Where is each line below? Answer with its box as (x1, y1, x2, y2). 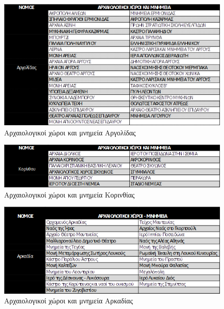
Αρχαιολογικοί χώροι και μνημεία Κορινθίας (4, 189, 135, 200)
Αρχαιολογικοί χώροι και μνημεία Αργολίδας (4, 127, 136, 137)
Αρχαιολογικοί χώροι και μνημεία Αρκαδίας (4, 295, 133, 306)
